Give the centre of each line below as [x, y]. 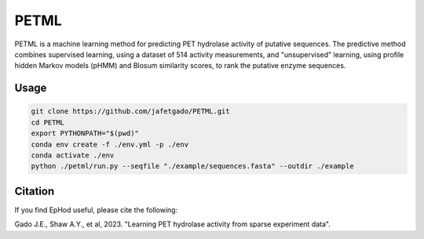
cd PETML [48, 122]
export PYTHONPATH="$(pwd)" [85, 134]
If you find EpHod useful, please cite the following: [96, 210]
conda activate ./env [73, 155]
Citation [35, 191]
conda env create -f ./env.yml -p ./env [110, 144]
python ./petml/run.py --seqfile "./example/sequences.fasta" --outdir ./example [193, 166]
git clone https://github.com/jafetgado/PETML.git [131, 111]
